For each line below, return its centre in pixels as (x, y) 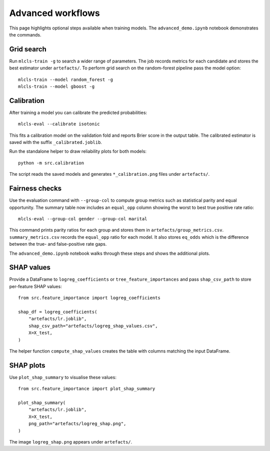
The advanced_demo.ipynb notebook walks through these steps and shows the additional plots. (109, 253)
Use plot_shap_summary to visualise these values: (63, 377)
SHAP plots (27, 365)
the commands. (25, 34)
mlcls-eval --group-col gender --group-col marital (83, 219)
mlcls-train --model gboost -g (56, 87)
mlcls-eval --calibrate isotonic (59, 124)
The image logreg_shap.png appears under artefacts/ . (71, 442)
